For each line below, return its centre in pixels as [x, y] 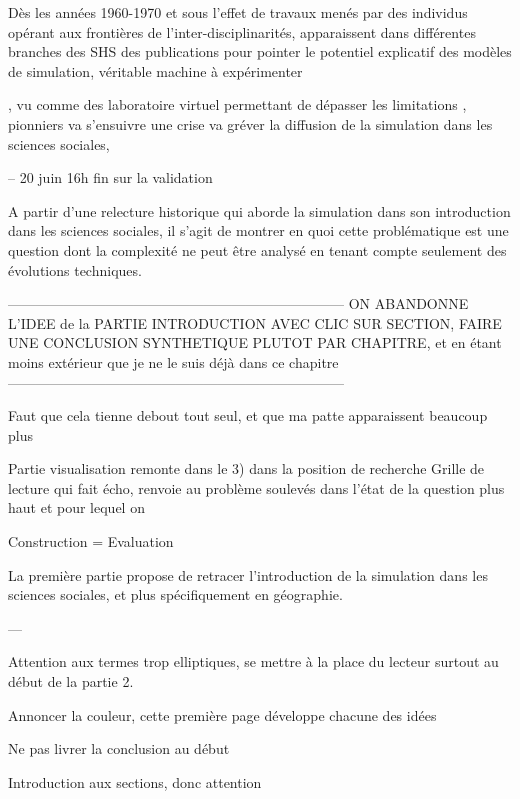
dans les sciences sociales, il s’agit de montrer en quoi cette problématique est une [258, 230]
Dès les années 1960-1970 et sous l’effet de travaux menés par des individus [238, 12]
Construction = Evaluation [91, 541]
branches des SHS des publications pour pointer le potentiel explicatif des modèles [260, 51]
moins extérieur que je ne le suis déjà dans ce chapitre [173, 361]
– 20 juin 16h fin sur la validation [110, 177]
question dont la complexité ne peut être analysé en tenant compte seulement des [257, 249]
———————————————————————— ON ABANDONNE [238, 303]
